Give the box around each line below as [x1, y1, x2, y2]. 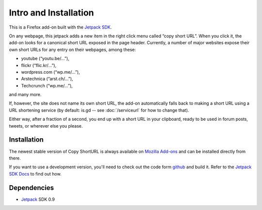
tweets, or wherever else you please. [9, 123, 83, 129]
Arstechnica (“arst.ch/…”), [21, 76, 73, 82]
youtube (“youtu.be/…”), [21, 56, 70, 62]
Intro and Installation [9, 7, 94, 18]
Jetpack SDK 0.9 [21, 196, 55, 202]
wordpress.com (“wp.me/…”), [21, 69, 80, 75]
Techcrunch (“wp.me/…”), [21, 82, 73, 88]
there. [9, 155, 21, 161]
